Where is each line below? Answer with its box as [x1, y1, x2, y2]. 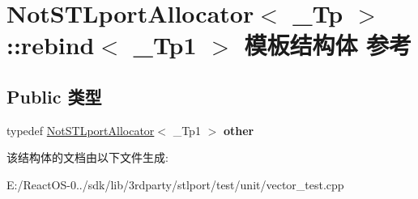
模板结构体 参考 [244, 28, 412, 61]
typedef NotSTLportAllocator [6, 121, 155, 138]
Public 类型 [6, 83, 102, 108]
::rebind [6, 28, 95, 61]
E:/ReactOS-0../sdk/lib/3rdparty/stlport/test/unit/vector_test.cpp [6, 176, 344, 193]
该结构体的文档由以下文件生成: [6, 149, 168, 166]
